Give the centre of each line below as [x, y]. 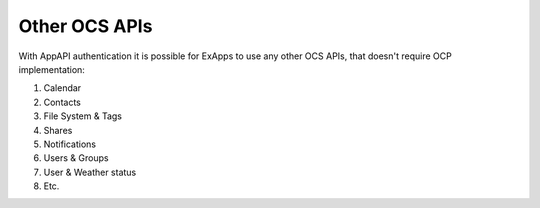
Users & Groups [76, 158]
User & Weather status [90, 172]
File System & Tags [82, 116]
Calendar [62, 88]
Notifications [70, 144]
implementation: [51, 69]
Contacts [62, 102]
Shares [58, 130]
